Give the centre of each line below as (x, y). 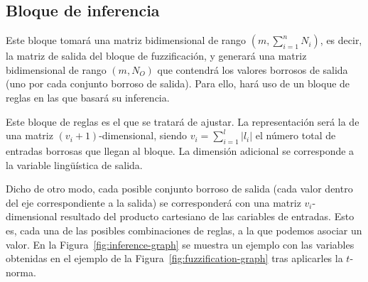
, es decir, (341, 40)
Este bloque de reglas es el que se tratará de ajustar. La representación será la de (183, 121)
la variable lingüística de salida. (74, 164)
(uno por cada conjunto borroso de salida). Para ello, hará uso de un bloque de (178, 83)
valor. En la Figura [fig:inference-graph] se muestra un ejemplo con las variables (180, 244)
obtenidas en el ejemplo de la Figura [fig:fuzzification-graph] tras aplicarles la (174, 258)
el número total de (296, 135)
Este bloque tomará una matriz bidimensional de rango (126, 40)
